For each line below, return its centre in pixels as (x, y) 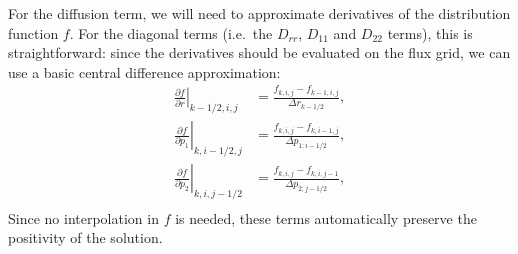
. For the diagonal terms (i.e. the (171, 32)
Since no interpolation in (83, 217)
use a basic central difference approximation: (144, 71)
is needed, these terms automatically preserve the (326, 217)
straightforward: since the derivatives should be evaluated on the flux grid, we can (259, 52)
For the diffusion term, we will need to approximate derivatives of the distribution (259, 13)
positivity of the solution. (85, 237)
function (33, 32)
